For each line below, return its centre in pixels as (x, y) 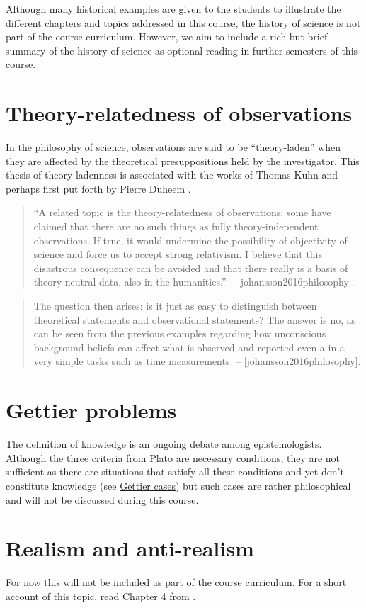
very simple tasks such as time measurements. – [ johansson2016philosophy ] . (197, 361)
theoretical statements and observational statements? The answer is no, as (195, 319)
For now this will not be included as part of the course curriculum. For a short (176, 582)
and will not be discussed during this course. (102, 499)
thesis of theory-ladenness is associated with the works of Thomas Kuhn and (172, 175)
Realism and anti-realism (130, 548)
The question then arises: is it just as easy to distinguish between (175, 306)
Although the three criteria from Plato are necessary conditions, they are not (173, 457)
